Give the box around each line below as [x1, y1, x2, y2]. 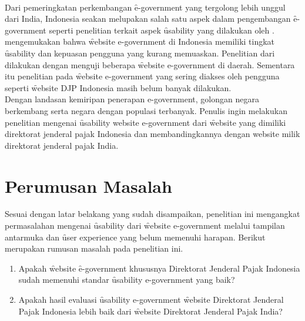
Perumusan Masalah [5, 173, 172, 198]
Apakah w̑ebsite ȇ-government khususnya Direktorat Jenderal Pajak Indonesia [18, 262, 300, 274]
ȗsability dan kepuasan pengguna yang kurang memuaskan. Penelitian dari [5, 46, 275, 59]
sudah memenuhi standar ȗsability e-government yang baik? [18, 273, 235, 286]
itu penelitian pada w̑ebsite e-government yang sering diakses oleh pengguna [5, 70, 280, 82]
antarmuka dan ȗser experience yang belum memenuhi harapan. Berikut [5, 230, 266, 243]
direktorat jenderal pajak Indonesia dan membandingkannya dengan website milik [5, 128, 300, 140]
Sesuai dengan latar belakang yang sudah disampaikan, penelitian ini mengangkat [5, 208, 300, 220]
